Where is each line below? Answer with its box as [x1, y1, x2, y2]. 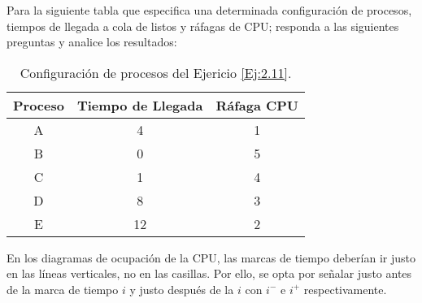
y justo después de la [129, 280, 234, 297]
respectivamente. [303, 280, 387, 297]
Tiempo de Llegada [76, 95, 203, 115]
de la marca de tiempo [7, 280, 119, 297]
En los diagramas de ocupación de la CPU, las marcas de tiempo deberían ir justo [7, 249, 415, 266]
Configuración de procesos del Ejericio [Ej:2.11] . [20, 63, 292, 82]
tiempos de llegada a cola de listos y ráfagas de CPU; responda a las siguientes [7, 17, 399, 34]
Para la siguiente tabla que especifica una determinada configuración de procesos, [7, 2, 412, 18]
